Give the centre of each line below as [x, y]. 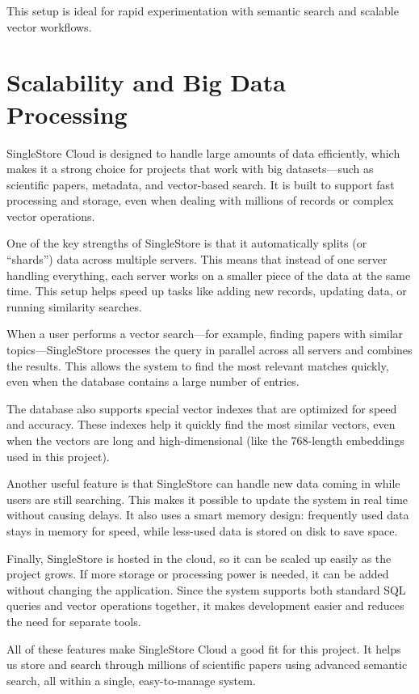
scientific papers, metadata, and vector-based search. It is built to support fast [201, 184]
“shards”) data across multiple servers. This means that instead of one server [197, 259]
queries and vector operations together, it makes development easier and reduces [205, 605]
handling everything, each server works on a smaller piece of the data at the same [209, 275]
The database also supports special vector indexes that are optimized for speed [202, 408]
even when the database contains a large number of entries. [153, 381]
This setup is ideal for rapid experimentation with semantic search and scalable [203, 11]
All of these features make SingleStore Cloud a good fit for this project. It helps [204, 648]
